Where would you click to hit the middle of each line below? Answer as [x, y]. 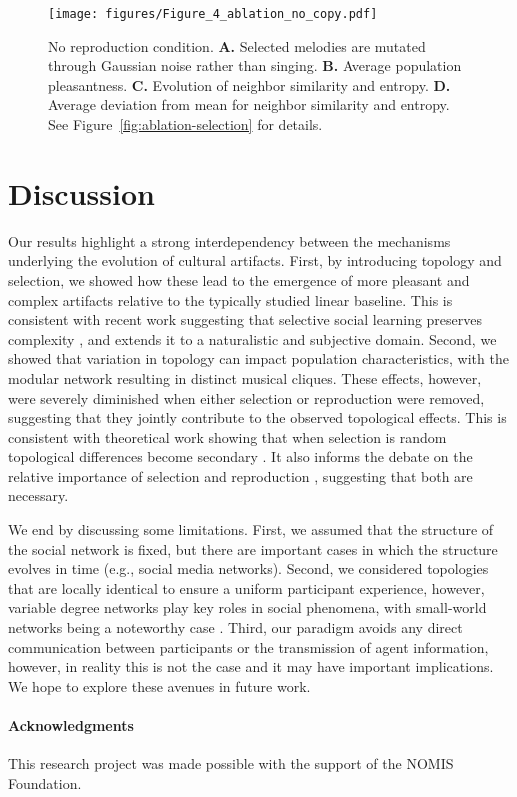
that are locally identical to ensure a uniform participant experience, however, [246, 587]
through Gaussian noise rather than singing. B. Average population [255, 65]
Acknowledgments [71, 725]
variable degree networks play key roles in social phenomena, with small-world [247, 607]
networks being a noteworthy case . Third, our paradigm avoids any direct [235, 627]
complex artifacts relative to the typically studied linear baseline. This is [230, 299]
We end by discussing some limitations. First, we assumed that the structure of [251, 529]
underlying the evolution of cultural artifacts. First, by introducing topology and [255, 260]
